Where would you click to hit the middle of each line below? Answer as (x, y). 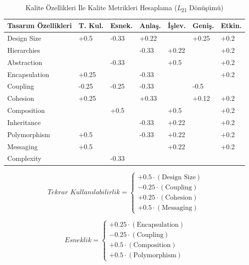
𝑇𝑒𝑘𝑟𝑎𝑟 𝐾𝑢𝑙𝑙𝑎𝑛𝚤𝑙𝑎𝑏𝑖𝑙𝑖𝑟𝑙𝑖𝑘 (84, 193)
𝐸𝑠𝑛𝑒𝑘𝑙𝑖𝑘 (78, 240)
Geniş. (203, 25)
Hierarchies (24, 50)
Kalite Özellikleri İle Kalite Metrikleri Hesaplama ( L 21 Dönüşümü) (124, 8)
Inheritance (24, 122)
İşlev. (177, 25)
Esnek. (121, 25)
